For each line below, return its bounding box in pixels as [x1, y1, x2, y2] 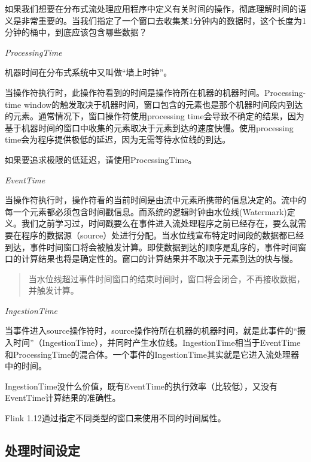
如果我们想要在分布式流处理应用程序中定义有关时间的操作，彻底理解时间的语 [5, 2, 306, 14]
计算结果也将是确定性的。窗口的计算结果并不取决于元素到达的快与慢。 [21, 252, 298, 265]
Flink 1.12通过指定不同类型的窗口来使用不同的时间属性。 [5, 412, 226, 424]
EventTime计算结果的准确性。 [5, 391, 121, 404]
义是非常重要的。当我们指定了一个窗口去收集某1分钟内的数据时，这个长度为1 [5, 14, 306, 26]
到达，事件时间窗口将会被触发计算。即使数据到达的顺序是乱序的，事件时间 [5, 240, 298, 253]
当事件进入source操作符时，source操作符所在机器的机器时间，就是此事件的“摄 [5, 324, 306, 337]
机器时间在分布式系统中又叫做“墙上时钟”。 [5, 66, 172, 78]
